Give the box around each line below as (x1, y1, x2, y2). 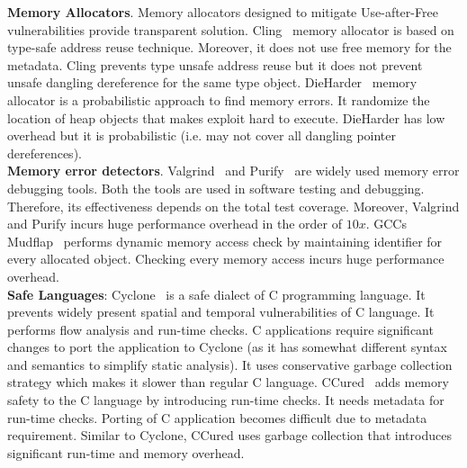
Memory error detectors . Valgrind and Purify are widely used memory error (7, 161, 460, 180)
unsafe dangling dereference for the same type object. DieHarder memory (7, 73, 418, 92)
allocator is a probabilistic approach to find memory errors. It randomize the (7, 90, 430, 109)
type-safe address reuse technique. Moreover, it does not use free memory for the (7, 38, 452, 57)
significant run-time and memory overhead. (7, 443, 245, 462)
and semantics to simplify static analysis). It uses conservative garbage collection (7, 355, 453, 373)
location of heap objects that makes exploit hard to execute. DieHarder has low (7, 108, 445, 127)
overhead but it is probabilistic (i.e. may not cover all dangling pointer (7, 126, 397, 145)
